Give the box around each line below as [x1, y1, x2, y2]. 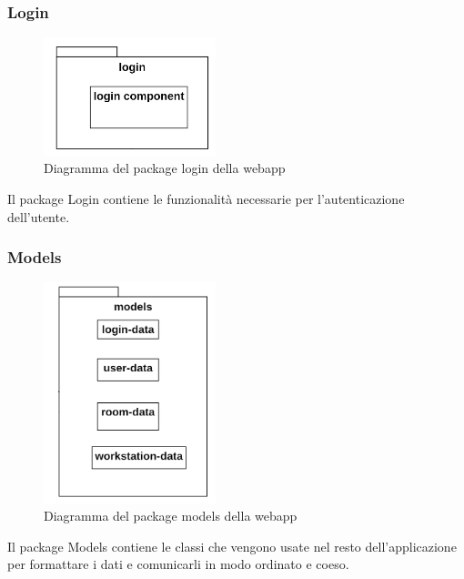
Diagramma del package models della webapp [44, 506, 298, 525]
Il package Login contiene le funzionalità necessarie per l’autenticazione [7, 189, 405, 208]
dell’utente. [7, 207, 70, 226]
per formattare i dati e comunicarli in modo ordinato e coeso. [7, 554, 349, 574]
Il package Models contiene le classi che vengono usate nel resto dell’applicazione [7, 536, 457, 555]
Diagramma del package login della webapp [44, 158, 286, 178]
